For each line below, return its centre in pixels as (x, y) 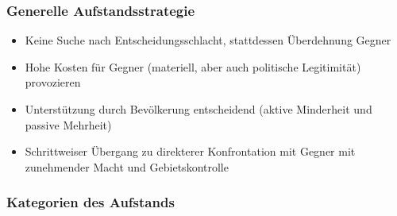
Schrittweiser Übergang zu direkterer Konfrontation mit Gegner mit (190, 151)
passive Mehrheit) (68, 124)
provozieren (53, 82)
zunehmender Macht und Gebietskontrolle (127, 166)
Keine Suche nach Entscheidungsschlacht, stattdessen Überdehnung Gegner (208, 40)
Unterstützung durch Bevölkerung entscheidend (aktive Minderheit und (198, 109)
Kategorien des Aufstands (91, 202)
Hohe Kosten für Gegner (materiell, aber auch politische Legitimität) (193, 66)
